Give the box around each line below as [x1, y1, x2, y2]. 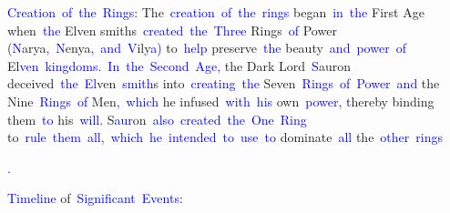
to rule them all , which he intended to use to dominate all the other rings [7, 127, 443, 147]
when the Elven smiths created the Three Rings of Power [7, 20, 337, 39]
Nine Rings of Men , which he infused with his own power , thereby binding [7, 91, 435, 110]
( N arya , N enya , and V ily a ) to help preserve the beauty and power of [7, 38, 406, 57]
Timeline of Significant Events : [7, 188, 183, 208]
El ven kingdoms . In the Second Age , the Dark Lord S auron [7, 56, 351, 75]
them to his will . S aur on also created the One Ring [7, 109, 307, 128]
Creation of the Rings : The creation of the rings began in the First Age [7, 3, 424, 21]
